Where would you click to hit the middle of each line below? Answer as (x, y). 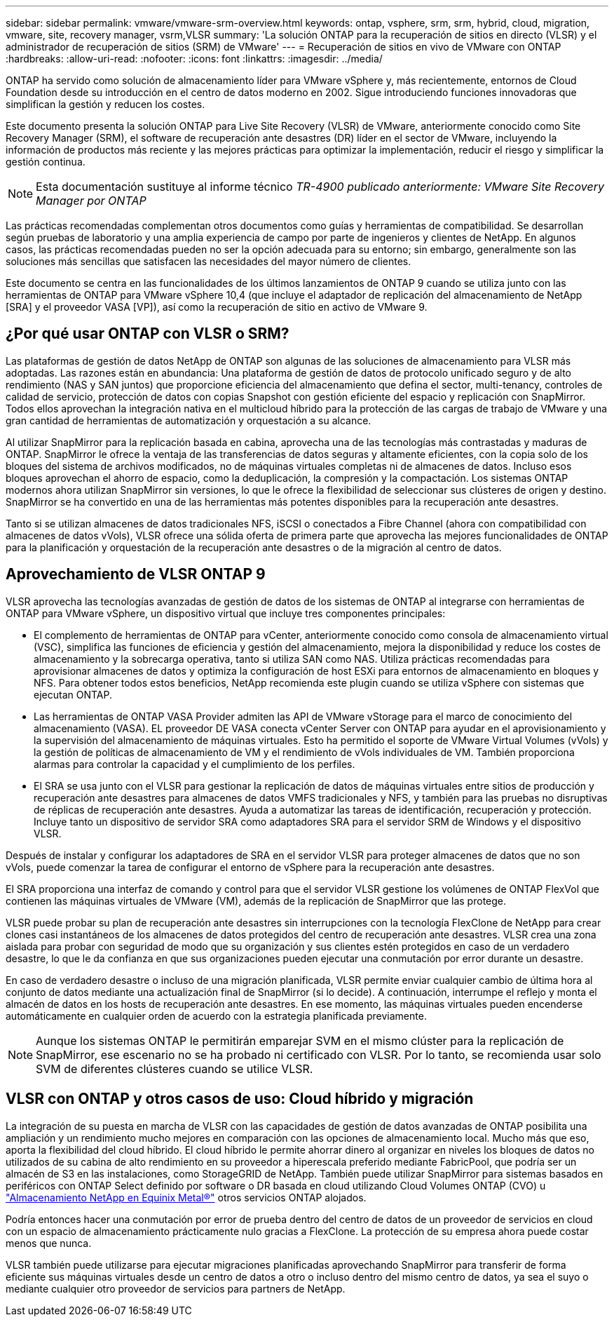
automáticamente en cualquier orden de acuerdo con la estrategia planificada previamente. (216, 1016)
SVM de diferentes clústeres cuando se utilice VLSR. (175, 1068)
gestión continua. (46, 162)
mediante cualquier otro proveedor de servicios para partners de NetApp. (176, 1288)
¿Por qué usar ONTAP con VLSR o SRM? (148, 334)
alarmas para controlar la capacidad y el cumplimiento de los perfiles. (195, 764)
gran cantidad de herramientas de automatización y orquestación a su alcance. (189, 420)
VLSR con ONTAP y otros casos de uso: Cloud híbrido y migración (240, 1099)
